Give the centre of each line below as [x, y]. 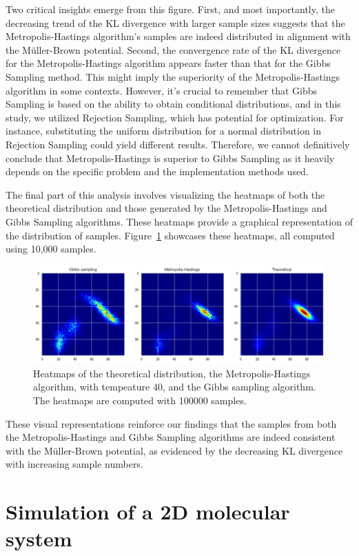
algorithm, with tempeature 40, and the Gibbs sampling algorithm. [175, 387]
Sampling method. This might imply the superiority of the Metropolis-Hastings [173, 76]
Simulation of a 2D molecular [148, 512]
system [39, 538]
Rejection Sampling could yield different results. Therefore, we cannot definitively [178, 144]
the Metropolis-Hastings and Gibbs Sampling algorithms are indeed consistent [171, 437]
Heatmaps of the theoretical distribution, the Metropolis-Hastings [172, 373]
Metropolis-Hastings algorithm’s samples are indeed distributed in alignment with [178, 36]
